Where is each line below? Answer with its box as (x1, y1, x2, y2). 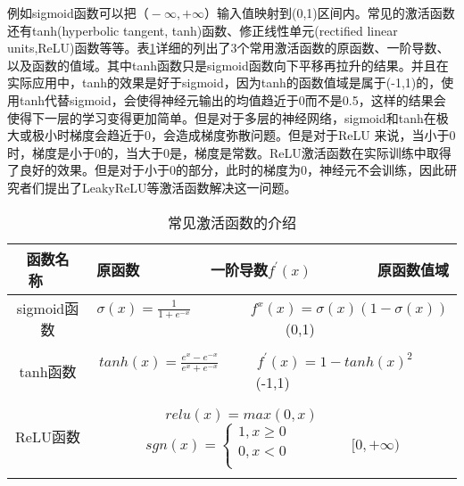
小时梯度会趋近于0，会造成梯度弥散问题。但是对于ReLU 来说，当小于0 (44, 126, 456, 144)
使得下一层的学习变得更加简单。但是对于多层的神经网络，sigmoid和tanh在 (7, 108, 436, 127)
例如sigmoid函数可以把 (7, 4, 137, 21)
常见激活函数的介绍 (167, 211, 296, 233)
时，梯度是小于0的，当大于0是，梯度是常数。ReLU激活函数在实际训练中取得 (7, 143, 452, 161)
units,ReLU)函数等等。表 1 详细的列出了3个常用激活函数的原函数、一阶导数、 (7, 38, 450, 57)
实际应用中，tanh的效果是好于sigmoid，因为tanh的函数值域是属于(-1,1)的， (7, 73, 442, 92)
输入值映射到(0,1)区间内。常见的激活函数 (217, 4, 455, 21)
